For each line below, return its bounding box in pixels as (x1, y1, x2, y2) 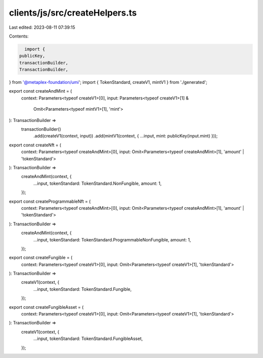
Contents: (9, 33, 29, 39)
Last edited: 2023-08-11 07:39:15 (9, 24, 75, 30)
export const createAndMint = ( (9, 88, 73, 94)
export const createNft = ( (9, 142, 61, 148)
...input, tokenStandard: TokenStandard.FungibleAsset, (33, 336, 143, 341)
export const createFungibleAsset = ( (9, 304, 84, 310)
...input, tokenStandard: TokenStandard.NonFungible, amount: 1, (33, 180, 162, 186)
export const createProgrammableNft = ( (9, 198, 91, 204)
